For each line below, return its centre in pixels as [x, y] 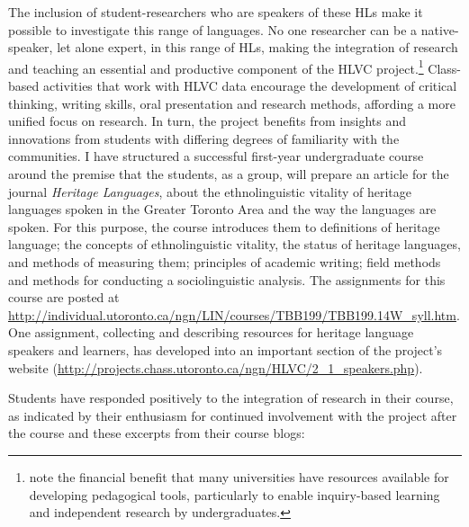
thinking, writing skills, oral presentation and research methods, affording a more [232, 103]
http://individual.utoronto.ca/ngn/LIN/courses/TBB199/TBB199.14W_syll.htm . [234, 314]
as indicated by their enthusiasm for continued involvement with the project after [233, 415]
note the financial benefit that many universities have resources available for [239, 476]
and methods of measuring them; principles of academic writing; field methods [225, 261]
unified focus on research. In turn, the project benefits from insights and [207, 121]
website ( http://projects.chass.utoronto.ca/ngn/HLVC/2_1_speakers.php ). [216, 367]
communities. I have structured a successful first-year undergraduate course [216, 156]
